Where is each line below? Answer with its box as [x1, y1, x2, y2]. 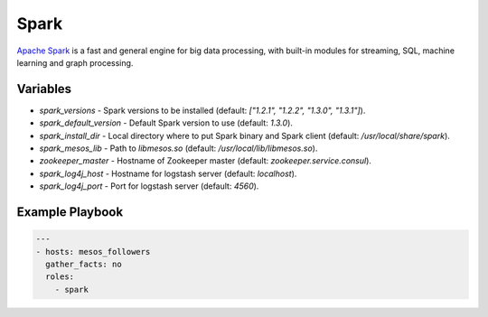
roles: [45, 272, 75, 282]
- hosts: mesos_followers [35, 247, 151, 256]
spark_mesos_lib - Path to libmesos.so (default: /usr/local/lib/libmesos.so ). [39, 143, 318, 154]
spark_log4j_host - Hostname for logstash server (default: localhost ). [39, 168, 297, 179]
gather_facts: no [45, 258, 122, 269]
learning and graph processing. [16, 57, 134, 68]
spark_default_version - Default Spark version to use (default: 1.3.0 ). [39, 117, 294, 128]
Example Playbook [16, 204, 124, 219]
